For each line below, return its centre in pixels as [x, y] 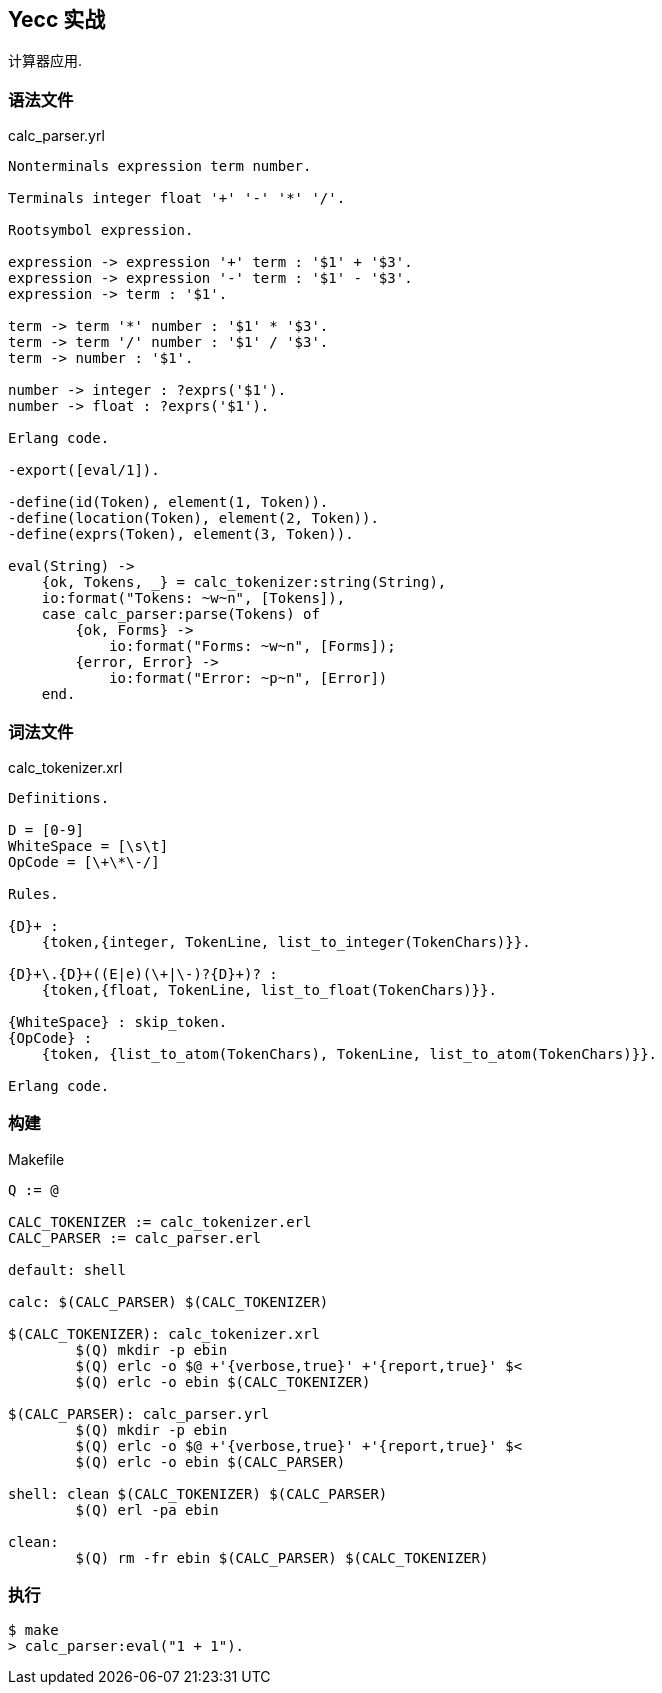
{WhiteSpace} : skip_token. [118, 1021]
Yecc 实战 [57, 19]
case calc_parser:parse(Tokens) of [180, 614]
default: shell [67, 1269]
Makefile [36, 1159]
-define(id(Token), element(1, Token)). [168, 502]
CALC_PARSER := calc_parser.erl [134, 1237]
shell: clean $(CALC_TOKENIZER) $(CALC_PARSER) [198, 1493]
